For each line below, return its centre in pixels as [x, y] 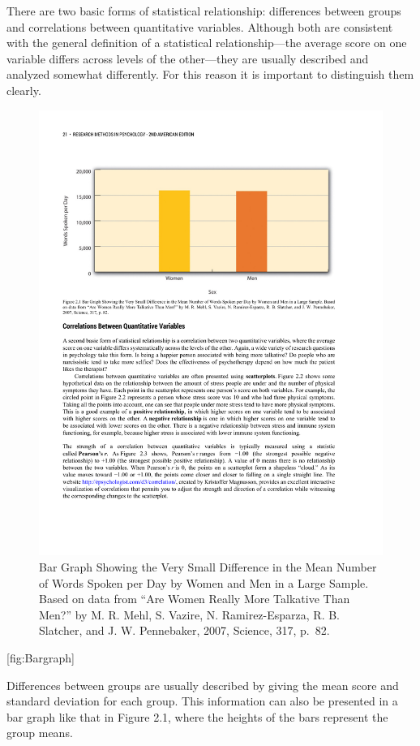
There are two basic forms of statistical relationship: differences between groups [204, 11]
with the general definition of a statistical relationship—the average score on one [207, 43]
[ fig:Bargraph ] [41, 658]
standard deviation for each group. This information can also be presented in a [202, 701]
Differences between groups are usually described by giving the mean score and [203, 685]
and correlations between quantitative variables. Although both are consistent [200, 26]
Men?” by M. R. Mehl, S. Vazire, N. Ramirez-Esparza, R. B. [189, 614]
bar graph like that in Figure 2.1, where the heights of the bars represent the [197, 716]
